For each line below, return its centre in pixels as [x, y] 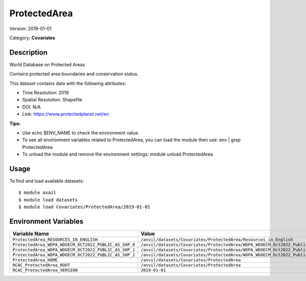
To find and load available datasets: [47, 181]
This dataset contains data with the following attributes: [68, 83]
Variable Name [31, 234]
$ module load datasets [48, 200]
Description [29, 52]
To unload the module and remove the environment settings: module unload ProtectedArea [118, 154]
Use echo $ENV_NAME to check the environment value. [81, 133]
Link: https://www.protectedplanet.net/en [66, 114]
